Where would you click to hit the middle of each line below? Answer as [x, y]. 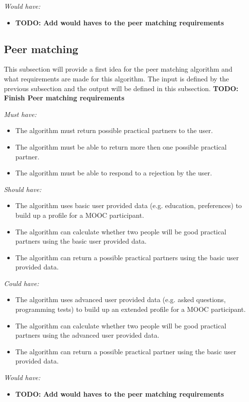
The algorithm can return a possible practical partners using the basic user [127, 257]
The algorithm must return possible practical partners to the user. [114, 130]
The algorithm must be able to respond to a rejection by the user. [114, 173]
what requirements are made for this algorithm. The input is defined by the [116, 78]
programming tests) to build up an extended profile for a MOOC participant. [131, 309]
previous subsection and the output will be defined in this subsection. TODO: [121, 88]
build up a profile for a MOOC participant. [80, 215]
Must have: [20, 114]
